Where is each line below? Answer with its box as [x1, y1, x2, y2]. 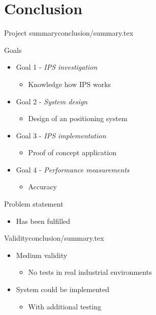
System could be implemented [16, 284, 110, 295]
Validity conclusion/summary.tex [4, 233, 104, 243]
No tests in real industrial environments [28, 267, 152, 277]
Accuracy [28, 181, 57, 192]
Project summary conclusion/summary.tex [4, 27, 134, 38]
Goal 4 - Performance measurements [16, 164, 130, 175]
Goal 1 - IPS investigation [16, 62, 98, 72]
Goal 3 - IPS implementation [16, 130, 106, 140]
